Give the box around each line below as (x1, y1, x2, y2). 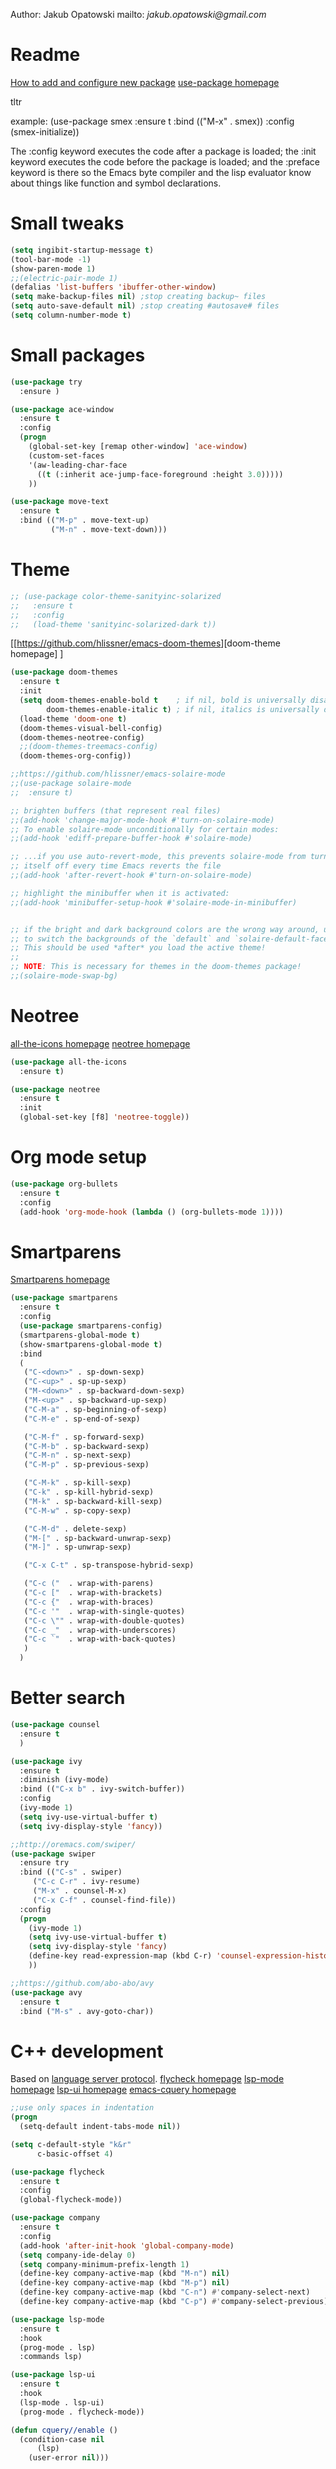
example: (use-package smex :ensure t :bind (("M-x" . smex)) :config (10, 115, 295, 127)
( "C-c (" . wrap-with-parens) (23, 1579, 155, 1589)
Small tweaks (10, 212, 125, 235)
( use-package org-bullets (10, 1179, 118, 1189)
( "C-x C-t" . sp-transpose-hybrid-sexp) (23, 1560, 195, 1571)
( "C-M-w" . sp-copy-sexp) (23, 1505, 132, 1516)
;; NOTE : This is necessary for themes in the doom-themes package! (10, 962, 302, 972)
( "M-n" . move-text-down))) (50, 525, 168, 535)
